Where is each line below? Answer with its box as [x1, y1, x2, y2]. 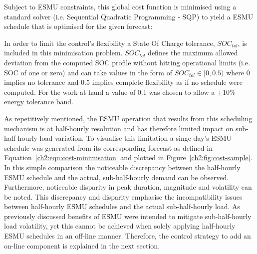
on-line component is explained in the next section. [4, 240, 160, 251]
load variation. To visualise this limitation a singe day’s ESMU [39, 133, 232, 143]
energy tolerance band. [4, 96, 73, 107]
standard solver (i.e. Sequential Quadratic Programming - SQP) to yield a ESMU [4, 11, 254, 21]
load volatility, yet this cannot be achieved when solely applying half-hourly [4, 221, 236, 231]
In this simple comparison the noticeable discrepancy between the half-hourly [4, 162, 241, 172]
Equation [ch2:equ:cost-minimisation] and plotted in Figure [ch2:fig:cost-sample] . [4, 152, 253, 163]
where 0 [226, 67, 250, 77]
